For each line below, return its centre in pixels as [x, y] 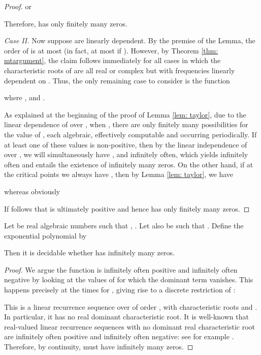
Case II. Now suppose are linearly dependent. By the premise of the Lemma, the [130, 40]
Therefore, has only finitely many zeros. [66, 23]
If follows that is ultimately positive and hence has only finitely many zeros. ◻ [127, 208]
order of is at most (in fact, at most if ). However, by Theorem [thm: [111, 50]
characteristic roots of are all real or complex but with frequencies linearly [120, 70]
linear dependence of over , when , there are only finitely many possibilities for [126, 124]
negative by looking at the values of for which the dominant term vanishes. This [129, 279]
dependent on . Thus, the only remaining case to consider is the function [117, 80]
